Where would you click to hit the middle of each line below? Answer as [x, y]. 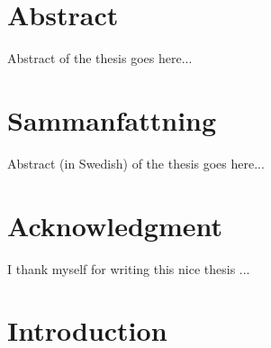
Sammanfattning [112, 119]
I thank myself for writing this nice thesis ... [129, 268]
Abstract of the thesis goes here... [100, 58]
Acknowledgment [115, 225]
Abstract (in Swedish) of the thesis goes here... [136, 163]
